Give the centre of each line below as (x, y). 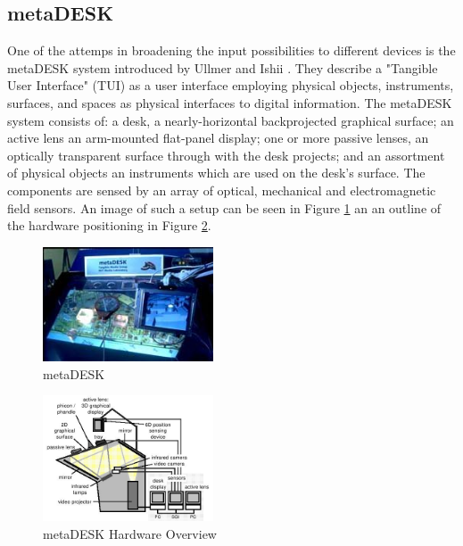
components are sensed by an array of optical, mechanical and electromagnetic (222, 190)
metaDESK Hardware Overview (130, 534)
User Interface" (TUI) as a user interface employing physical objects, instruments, (231, 85)
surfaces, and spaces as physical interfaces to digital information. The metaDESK (230, 102)
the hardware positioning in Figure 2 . (109, 225)
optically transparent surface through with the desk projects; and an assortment (226, 155)
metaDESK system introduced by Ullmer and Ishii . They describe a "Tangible (223, 67)
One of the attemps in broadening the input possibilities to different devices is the (231, 50)
